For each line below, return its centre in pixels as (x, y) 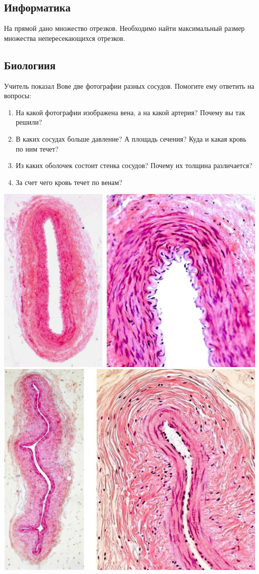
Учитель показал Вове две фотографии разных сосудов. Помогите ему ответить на (129, 86)
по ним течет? (37, 148)
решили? (29, 122)
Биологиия (30, 65)
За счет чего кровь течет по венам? (69, 182)
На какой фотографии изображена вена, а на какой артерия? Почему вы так (130, 112)
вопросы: (18, 96)
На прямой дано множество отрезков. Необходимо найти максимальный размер (125, 28)
